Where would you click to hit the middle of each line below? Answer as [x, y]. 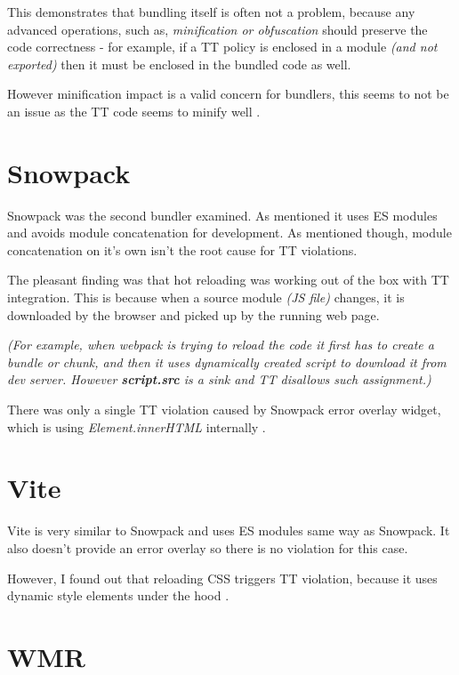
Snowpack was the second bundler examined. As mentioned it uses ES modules [222, 215]
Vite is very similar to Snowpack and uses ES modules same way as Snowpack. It [229, 530]
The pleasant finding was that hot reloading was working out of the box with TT [228, 280]
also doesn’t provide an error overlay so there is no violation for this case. [208, 547]
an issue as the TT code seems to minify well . [134, 111]
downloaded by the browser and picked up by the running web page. [193, 314]
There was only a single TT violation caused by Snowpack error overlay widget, [224, 410]
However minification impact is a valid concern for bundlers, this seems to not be [228, 94]
